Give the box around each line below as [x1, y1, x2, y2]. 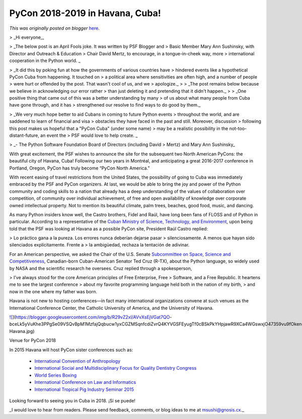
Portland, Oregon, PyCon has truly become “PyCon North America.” [9, 165, 150, 171]
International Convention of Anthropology [34, 358, 121, 364]
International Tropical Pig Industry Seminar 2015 [34, 386, 134, 392]
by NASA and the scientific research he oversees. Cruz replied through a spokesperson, [9, 265, 192, 271]
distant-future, [9, 132, 40, 138]
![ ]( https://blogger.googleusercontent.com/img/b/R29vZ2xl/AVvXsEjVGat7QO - [9, 314, 172, 320]
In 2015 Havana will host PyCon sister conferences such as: [9, 347, 133, 353]
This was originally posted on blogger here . [9, 25, 100, 31]
